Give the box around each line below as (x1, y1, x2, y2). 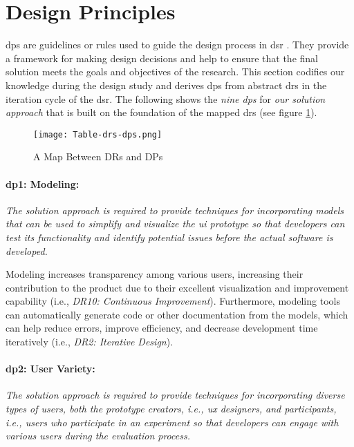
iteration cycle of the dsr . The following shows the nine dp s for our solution (6, 91, 326, 106)
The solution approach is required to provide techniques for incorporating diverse (6, 388, 345, 402)
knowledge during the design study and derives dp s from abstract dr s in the (6, 77, 327, 92)
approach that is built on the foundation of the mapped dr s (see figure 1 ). (6, 105, 317, 120)
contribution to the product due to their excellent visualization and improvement (6, 280, 349, 294)
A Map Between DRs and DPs (33, 149, 163, 164)
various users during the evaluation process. (6, 428, 190, 443)
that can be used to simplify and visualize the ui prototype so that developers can (6, 216, 345, 231)
